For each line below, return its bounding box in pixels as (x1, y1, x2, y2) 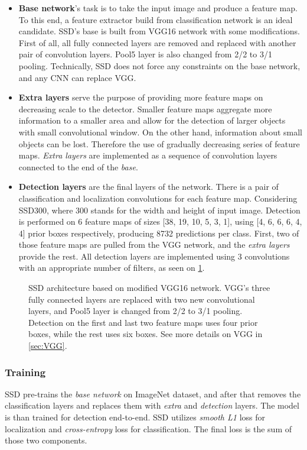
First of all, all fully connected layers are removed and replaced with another (18, 36, 296, 48)
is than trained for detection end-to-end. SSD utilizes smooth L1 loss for (5, 411, 266, 423)
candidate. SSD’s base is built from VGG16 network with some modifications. (18, 25, 300, 37)
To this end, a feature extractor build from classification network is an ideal (18, 13, 293, 25)
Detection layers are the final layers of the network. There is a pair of (18, 180, 279, 193)
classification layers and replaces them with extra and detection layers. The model (5, 399, 299, 412)
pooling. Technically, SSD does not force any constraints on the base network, (18, 59, 301, 72)
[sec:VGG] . (28, 339, 67, 352)
